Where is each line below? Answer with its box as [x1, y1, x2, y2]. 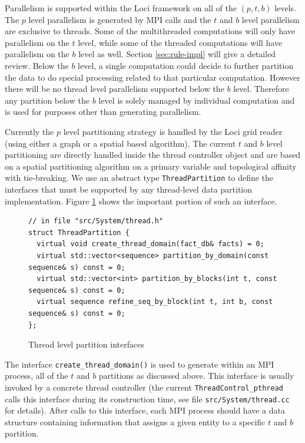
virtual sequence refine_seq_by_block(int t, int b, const [37, 297, 273, 306]
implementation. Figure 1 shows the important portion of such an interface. [5, 194, 277, 207]
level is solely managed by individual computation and [98, 94, 295, 106]
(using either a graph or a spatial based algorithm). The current [5, 137, 236, 149]
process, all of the [5, 369, 68, 382]
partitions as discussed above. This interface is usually [98, 369, 294, 382]
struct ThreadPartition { [28, 228, 130, 237]
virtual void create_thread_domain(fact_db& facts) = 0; [37, 240, 264, 249]
